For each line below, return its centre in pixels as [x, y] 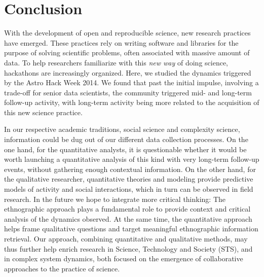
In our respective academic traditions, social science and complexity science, [122, 129]
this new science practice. [43, 112]
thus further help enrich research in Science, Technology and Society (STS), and [128, 248]
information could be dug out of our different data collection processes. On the [126, 139]
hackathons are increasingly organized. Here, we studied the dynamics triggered [128, 72]
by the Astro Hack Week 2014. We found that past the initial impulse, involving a [131, 82]
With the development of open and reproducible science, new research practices [127, 33]
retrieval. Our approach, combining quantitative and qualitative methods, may [126, 238]
